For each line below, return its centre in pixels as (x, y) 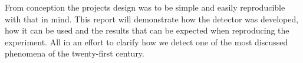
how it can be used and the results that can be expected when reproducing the (147, 30)
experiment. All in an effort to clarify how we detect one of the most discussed (146, 42)
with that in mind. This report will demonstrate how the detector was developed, (152, 19)
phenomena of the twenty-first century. (75, 53)
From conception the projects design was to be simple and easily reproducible (145, 7)
